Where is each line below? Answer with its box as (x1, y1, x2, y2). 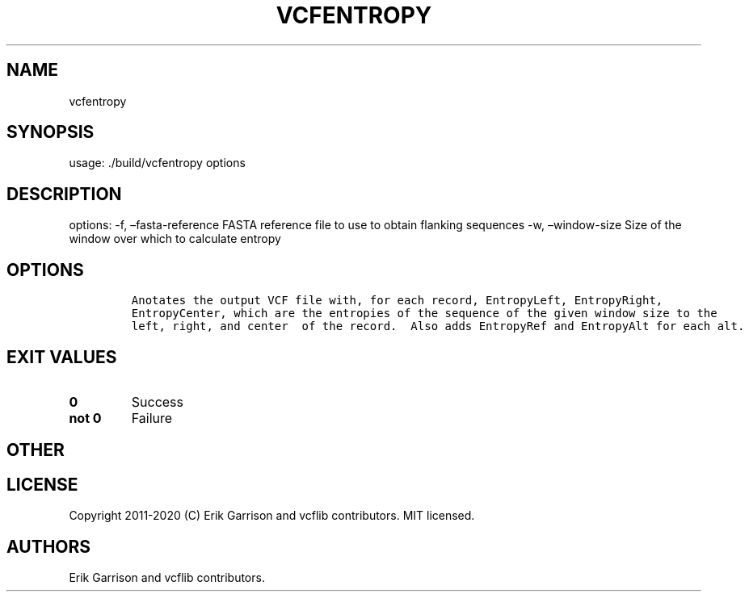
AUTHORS (6, 536, 91, 557)
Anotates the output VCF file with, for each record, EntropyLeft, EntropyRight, (131, 294, 663, 307)
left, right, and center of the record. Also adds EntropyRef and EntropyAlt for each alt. (131, 320, 745, 333)
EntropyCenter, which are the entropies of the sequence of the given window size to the (131, 307, 717, 320)
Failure (131, 409, 173, 426)
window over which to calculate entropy (69, 232, 281, 246)
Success (131, 393, 184, 410)
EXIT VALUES (6, 346, 117, 367)
